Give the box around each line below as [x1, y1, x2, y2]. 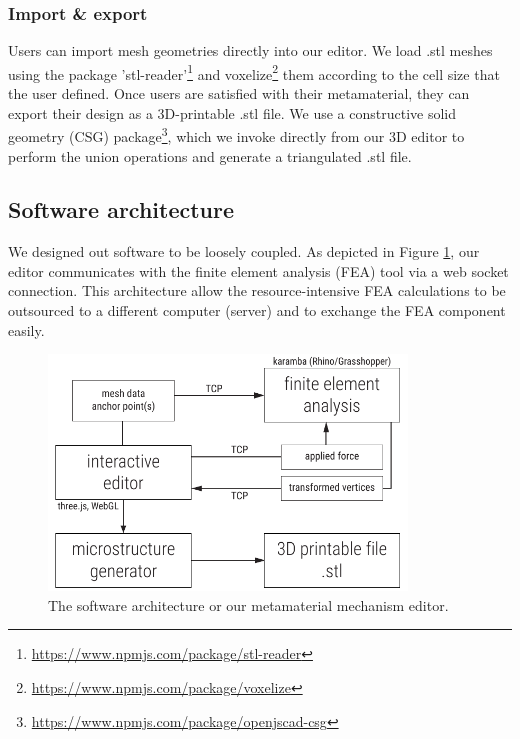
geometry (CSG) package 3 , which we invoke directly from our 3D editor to [8, 123, 465, 146]
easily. [8, 319, 45, 340]
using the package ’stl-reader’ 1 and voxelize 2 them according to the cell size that [8, 60, 500, 84]
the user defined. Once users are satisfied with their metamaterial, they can [8, 83, 470, 104]
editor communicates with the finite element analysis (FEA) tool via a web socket [8, 260, 509, 281]
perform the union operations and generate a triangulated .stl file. [8, 145, 412, 166]
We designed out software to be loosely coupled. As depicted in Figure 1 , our [8, 241, 480, 262]
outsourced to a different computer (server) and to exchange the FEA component [8, 300, 506, 321]
